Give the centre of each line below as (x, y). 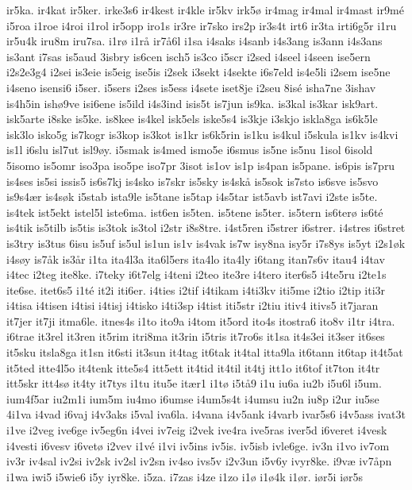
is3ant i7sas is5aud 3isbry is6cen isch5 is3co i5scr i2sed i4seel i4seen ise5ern (189, 56)
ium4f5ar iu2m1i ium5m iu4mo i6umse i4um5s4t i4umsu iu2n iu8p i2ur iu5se (193, 398)
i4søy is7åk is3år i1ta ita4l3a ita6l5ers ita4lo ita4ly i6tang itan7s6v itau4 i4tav (196, 259)
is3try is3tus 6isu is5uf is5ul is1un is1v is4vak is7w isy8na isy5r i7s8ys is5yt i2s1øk (206, 243)
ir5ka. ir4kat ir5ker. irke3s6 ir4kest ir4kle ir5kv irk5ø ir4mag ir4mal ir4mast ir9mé (205, 10)
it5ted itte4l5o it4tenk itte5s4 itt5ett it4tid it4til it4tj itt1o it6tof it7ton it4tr (193, 367)
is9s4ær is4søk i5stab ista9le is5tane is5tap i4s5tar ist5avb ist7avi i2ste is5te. (192, 197)
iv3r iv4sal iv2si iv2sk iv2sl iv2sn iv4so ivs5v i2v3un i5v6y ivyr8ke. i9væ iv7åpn (199, 461)
